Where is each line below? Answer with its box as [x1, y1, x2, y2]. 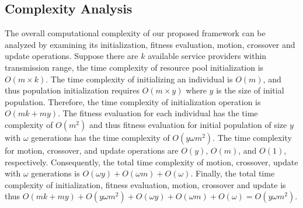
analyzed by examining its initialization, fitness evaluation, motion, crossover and [5, 38, 295, 50]
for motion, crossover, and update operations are [5, 144, 179, 156]
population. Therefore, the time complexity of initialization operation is [5, 95, 261, 108]
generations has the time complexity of [31, 131, 170, 143]
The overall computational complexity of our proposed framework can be [5, 27, 266, 39]
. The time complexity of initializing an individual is [46, 72, 233, 85]
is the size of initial [216, 84, 284, 96]
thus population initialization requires [5, 84, 140, 96]
